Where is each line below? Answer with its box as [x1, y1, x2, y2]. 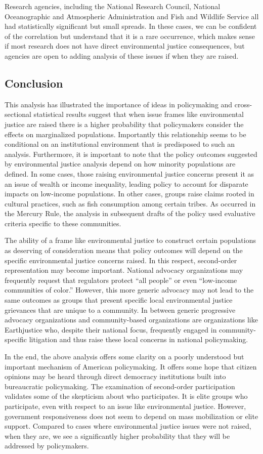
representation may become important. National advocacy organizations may [5, 265, 243, 275]
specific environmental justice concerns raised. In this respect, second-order [5, 255, 237, 265]
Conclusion [5, 75, 63, 91]
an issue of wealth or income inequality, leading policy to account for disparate [5, 178, 248, 189]
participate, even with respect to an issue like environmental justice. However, [5, 400, 246, 411]
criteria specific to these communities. [5, 218, 121, 228]
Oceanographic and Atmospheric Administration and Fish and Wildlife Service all [5, 11, 259, 21]
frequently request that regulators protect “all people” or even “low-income [5, 274, 237, 285]
